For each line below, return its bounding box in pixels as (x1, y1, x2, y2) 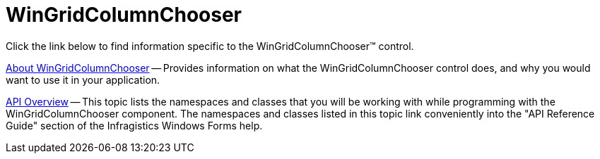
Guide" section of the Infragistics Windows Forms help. (6, 119, 263, 132)
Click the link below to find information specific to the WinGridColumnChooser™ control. (6, 39, 414, 52)
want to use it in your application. (6, 73, 160, 86)
